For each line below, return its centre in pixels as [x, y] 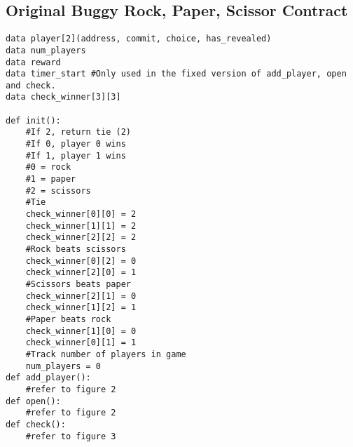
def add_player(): [48, 378]
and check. [31, 85]
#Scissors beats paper [78, 284]
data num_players [46, 50]
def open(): [33, 401]
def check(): [36, 424]
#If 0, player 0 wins [76, 144]
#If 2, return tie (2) [78, 132]
